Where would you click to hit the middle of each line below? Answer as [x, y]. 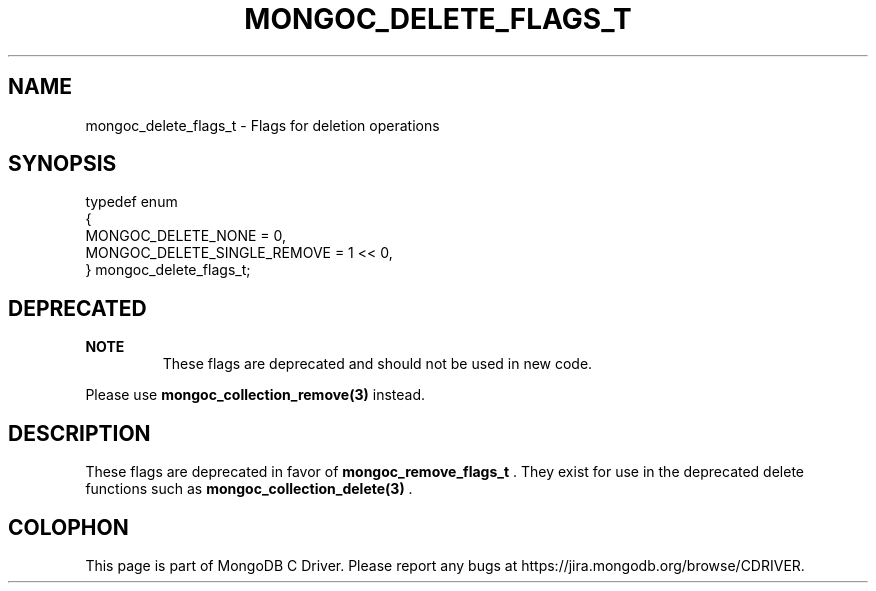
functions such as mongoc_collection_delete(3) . [249, 489]
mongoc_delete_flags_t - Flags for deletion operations [262, 125]
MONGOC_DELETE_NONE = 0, [185, 236]
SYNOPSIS [62, 164]
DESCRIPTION [79, 433]
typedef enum [131, 202]
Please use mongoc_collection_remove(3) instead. [255, 395]
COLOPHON [68, 527]
